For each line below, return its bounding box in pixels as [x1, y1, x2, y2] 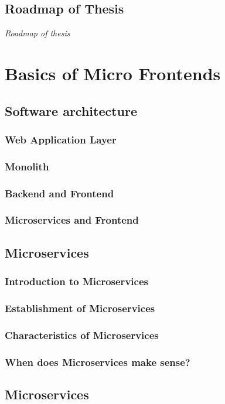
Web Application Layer [5, 132, 117, 146]
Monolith [5, 159, 49, 173]
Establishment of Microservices [5, 300, 155, 315]
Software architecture [5, 101, 138, 119]
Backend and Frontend [5, 186, 114, 200]
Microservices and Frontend [5, 213, 139, 227]
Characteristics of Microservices [5, 327, 159, 342]
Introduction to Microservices [5, 274, 148, 289]
